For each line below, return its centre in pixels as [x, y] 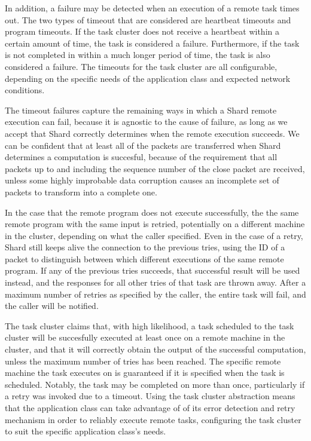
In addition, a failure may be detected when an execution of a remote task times [152, 8]
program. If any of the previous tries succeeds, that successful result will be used [153, 270]
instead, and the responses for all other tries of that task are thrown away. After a [155, 282]
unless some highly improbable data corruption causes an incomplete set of [142, 180]
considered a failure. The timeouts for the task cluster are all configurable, [141, 66]
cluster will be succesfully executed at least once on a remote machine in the [145, 337]
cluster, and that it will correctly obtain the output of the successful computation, [155, 349]
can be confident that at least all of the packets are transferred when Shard [143, 145]
